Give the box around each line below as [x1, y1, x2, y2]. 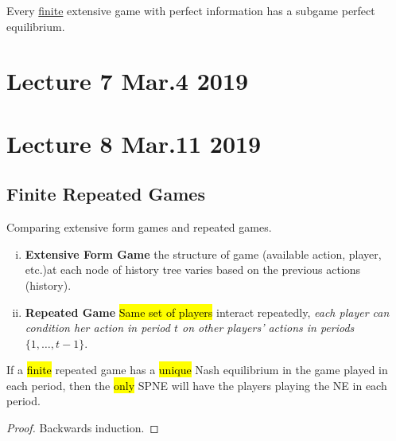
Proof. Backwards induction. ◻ [6, 420, 159, 436]
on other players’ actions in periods [182, 319, 355, 336]
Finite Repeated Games [6, 181, 205, 206]
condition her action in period [25, 319, 170, 336]
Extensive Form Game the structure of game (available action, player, [25, 245, 382, 262]
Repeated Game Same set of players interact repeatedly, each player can [25, 303, 390, 320]
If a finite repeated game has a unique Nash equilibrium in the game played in [6, 361, 388, 378]
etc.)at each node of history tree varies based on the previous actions [25, 261, 361, 278]
